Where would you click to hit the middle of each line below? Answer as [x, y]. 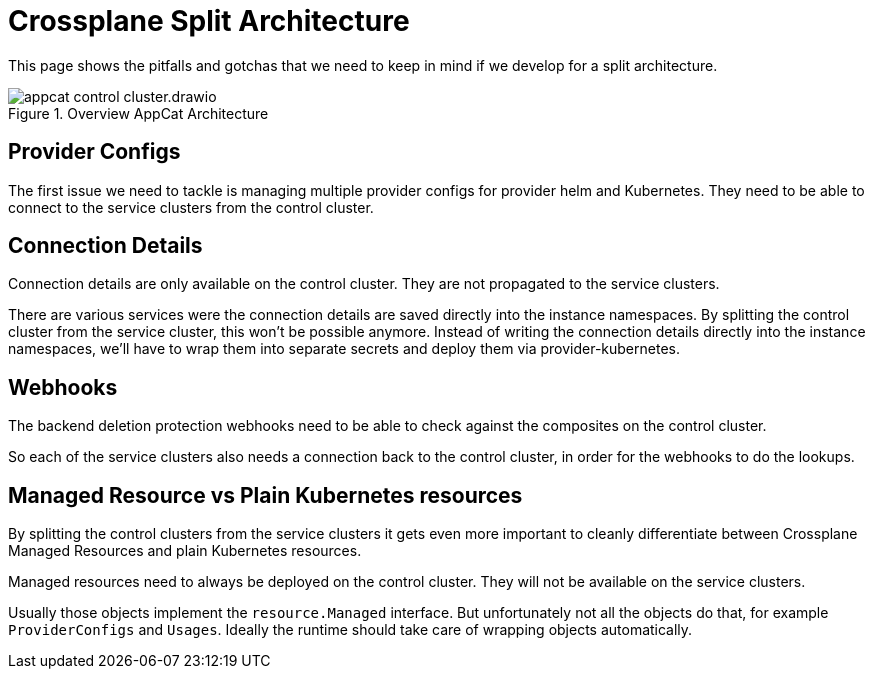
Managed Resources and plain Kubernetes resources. [185, 551]
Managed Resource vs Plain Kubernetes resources [265, 495]
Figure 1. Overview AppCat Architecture [138, 113]
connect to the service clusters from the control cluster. [191, 207]
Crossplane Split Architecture [209, 21]
